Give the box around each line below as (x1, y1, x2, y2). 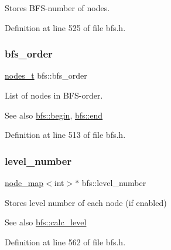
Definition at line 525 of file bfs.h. (5, 21, 126, 33)
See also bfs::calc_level (5, 216, 87, 228)
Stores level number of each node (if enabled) (5, 196, 167, 208)
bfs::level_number (81, 177, 146, 188)
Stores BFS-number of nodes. (5, 2, 110, 13)
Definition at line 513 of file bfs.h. (5, 129, 126, 141)
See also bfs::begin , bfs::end (5, 109, 103, 121)
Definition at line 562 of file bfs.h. (5, 235, 126, 248)
